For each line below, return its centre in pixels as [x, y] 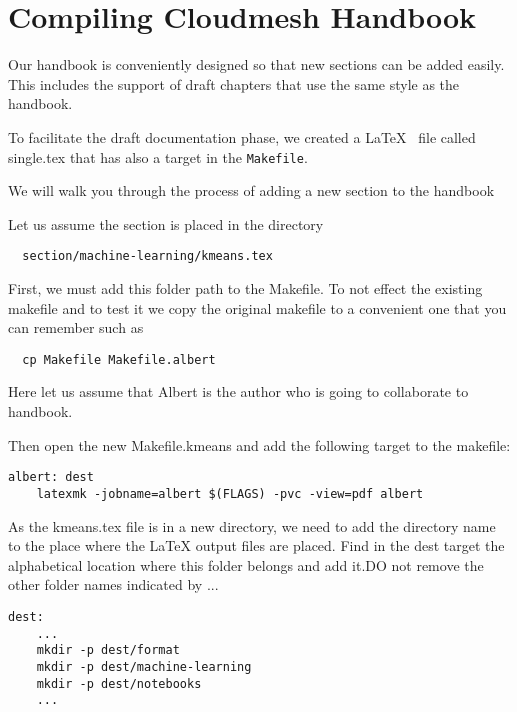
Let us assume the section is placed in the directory [166, 223]
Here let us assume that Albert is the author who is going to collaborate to [238, 391]
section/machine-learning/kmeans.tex [147, 256]
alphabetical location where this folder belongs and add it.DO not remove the [246, 564]
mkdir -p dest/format [108, 650]
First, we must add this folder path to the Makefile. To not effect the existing [245, 288]
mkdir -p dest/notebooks [119, 683]
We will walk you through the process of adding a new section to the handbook [251, 190]
